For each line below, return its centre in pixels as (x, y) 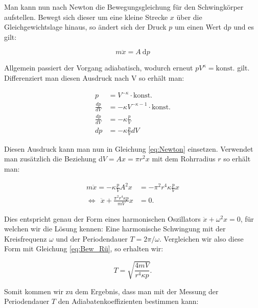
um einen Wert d (201, 27)
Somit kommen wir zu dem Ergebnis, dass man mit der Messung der (111, 291)
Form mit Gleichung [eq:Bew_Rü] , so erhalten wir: (84, 248)
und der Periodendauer (92, 238)
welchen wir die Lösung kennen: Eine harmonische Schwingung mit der (115, 229)
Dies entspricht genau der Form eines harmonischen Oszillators (102, 218)
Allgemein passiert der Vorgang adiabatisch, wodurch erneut (99, 68)
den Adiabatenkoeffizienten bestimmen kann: (128, 301)
